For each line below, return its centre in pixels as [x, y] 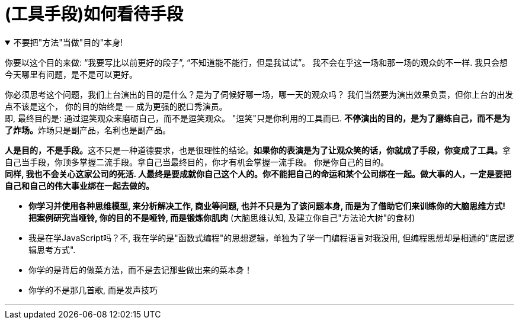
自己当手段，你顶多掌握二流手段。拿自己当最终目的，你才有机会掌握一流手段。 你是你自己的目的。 [197, 162]
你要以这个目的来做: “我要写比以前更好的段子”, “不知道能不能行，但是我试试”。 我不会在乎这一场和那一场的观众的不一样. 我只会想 [257, 62]
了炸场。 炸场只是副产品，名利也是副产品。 [88, 130]
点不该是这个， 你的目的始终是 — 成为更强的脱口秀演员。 [116, 106]
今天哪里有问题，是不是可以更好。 [71, 74]
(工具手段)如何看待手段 [94, 14]
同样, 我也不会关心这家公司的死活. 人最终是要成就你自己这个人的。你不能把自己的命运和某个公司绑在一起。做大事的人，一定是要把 [258, 174]
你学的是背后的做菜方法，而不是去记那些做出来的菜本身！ [140, 270]
